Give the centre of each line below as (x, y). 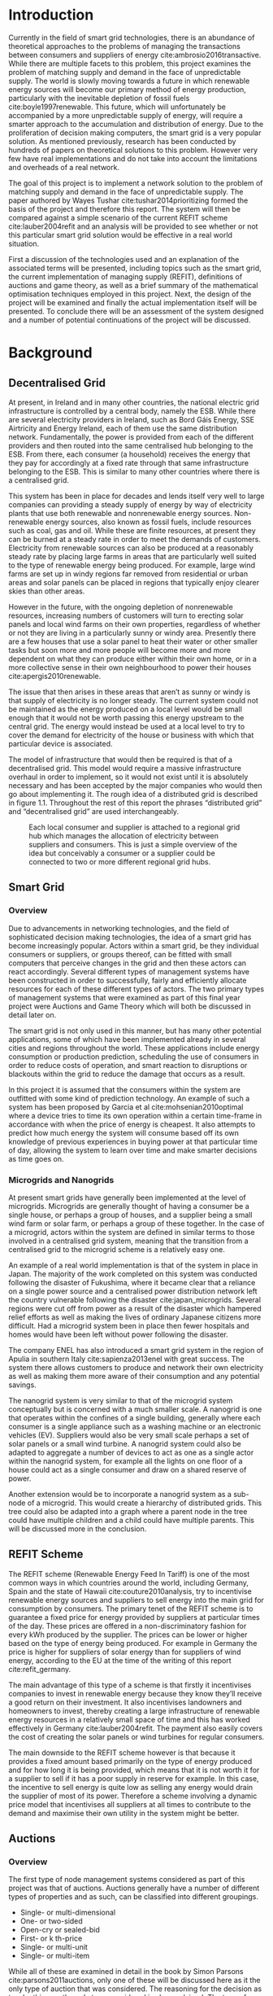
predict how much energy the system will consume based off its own (124, 1132)
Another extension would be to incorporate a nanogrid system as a (120, 1494)
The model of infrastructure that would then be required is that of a (121, 759)
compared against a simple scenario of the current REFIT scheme (118, 217)
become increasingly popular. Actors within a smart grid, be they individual (134, 945)
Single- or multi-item (55, 1956)
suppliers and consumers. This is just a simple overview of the (133, 844)
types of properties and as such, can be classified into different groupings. (133, 1897)
